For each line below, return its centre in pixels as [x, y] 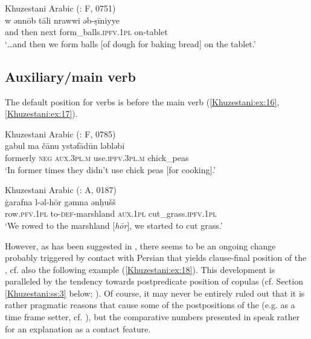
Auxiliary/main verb [70, 76]
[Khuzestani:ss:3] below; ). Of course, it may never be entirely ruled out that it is [155, 293]
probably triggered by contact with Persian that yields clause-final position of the [156, 258]
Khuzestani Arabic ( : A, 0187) [61, 190]
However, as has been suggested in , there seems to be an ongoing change [140, 245]
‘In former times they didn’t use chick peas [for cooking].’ [111, 169]
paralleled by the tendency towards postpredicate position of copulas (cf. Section [154, 281]
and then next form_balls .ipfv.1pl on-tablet [86, 32]
